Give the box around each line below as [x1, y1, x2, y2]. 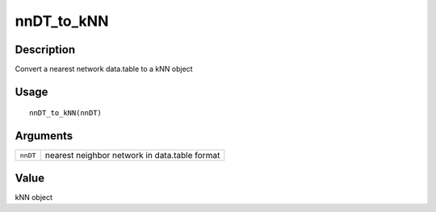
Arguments [15, 129, 73, 143]
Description [15, 43, 76, 56]
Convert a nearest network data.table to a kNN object [15, 64, 193, 74]
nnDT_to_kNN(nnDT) [29, 109, 103, 118]
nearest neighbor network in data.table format [44, 150, 220, 161]
